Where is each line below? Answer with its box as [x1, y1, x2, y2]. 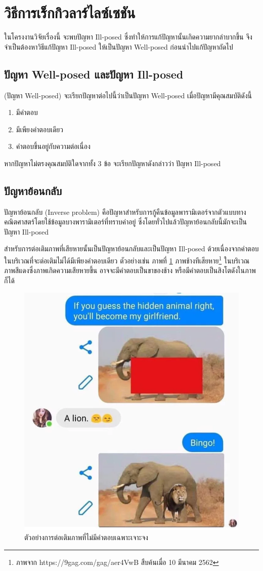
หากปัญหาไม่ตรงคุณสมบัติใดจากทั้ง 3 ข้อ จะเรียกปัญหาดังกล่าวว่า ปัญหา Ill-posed [4, 158, 221, 168]
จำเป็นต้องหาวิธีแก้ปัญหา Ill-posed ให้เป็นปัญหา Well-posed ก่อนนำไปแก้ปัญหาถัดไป [4, 41, 233, 52]
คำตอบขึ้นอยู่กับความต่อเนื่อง [16, 141, 91, 151]
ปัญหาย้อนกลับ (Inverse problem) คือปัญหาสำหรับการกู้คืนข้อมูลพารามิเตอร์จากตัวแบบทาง [4, 206, 246, 217]
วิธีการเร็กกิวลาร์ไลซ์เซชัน [4, 2, 136, 23]
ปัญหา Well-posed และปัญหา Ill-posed [4, 66, 184, 82]
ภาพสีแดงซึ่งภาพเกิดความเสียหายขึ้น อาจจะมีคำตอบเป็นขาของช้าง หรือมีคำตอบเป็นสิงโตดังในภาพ [4, 265, 256, 276]
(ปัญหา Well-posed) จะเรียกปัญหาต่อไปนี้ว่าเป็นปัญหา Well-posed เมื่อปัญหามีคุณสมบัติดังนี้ [4, 90, 252, 100]
